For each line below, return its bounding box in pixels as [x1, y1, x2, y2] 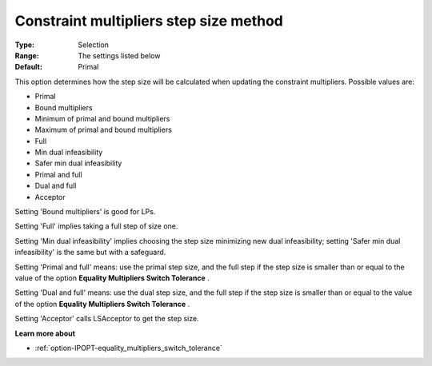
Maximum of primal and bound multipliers [34, 125, 172, 135]
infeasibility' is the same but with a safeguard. [14, 248, 166, 257]
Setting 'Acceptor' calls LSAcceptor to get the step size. [14, 314, 199, 324]
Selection [78, 40, 110, 50]
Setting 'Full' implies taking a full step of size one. [14, 221, 178, 231]
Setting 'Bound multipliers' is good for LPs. [14, 207, 156, 217]
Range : [14, 50, 39, 60]
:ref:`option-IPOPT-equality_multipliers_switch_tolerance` [34, 343, 223, 352]
